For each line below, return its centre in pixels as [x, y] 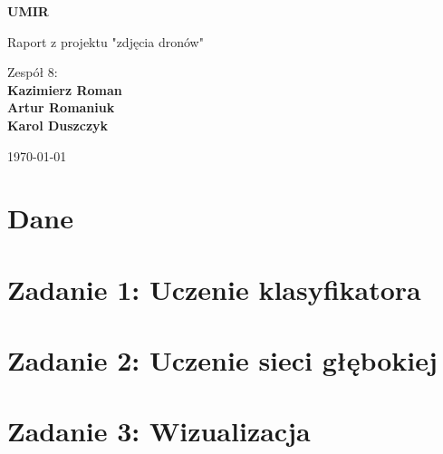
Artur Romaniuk [61, 107]
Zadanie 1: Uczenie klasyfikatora [214, 289]
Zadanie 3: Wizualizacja [159, 431]
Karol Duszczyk [58, 125]
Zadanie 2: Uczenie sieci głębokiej [222, 360]
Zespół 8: [33, 72]
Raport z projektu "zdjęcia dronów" [106, 41]
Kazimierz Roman [65, 89]
